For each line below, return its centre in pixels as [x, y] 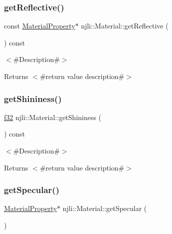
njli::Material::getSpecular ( [105, 208]
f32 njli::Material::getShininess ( [53, 117]
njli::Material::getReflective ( [125, 26]
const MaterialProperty [40, 26]
